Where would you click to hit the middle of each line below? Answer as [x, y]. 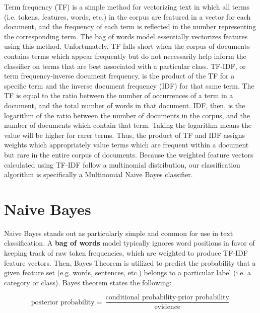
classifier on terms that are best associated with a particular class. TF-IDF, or [125, 66]
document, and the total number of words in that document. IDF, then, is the [125, 105]
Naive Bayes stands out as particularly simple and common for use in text [119, 233]
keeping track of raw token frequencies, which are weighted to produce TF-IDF [126, 253]
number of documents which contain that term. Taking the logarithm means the [128, 125]
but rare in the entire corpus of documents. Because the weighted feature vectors [129, 154]
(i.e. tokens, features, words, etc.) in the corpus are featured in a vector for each [127, 16]
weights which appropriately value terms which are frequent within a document [126, 145]
